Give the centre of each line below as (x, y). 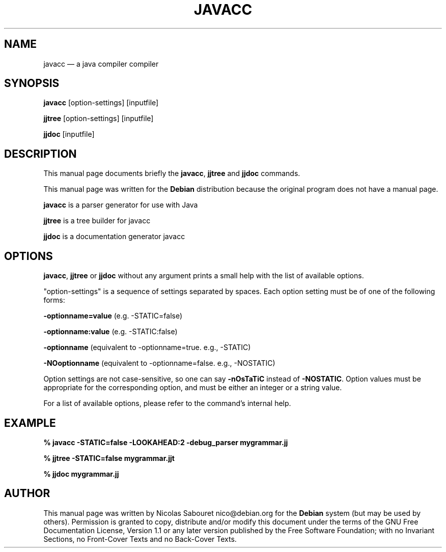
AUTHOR (27, 493)
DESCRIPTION (40, 154)
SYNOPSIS (32, 83)
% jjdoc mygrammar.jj (81, 474)
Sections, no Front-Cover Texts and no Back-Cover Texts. (140, 539)
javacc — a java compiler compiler (101, 64)
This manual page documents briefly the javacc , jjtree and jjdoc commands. (172, 173)
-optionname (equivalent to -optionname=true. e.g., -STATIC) (147, 347)
